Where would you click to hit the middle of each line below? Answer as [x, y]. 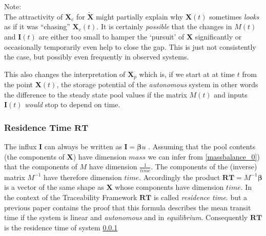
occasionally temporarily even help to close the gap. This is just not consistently [130, 46]
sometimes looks [234, 16]
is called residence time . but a [200, 197]
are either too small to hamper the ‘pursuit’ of [111, 36]
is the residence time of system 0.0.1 [61, 227]
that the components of [41, 166]
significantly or [218, 36]
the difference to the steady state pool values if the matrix [96, 94]
